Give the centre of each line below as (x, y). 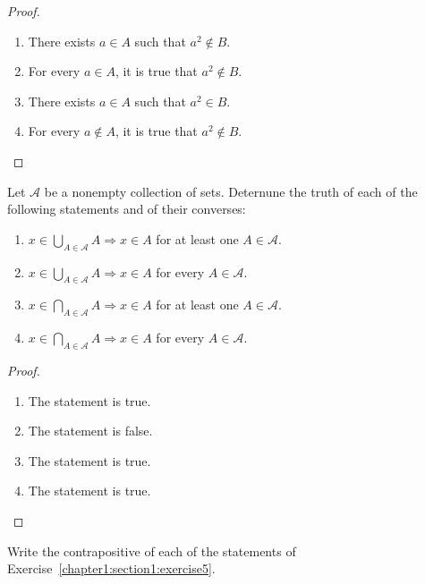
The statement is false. (90, 431)
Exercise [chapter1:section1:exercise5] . (111, 568)
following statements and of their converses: (127, 209)
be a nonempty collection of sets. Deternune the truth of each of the (231, 191)
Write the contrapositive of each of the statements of (152, 550)
